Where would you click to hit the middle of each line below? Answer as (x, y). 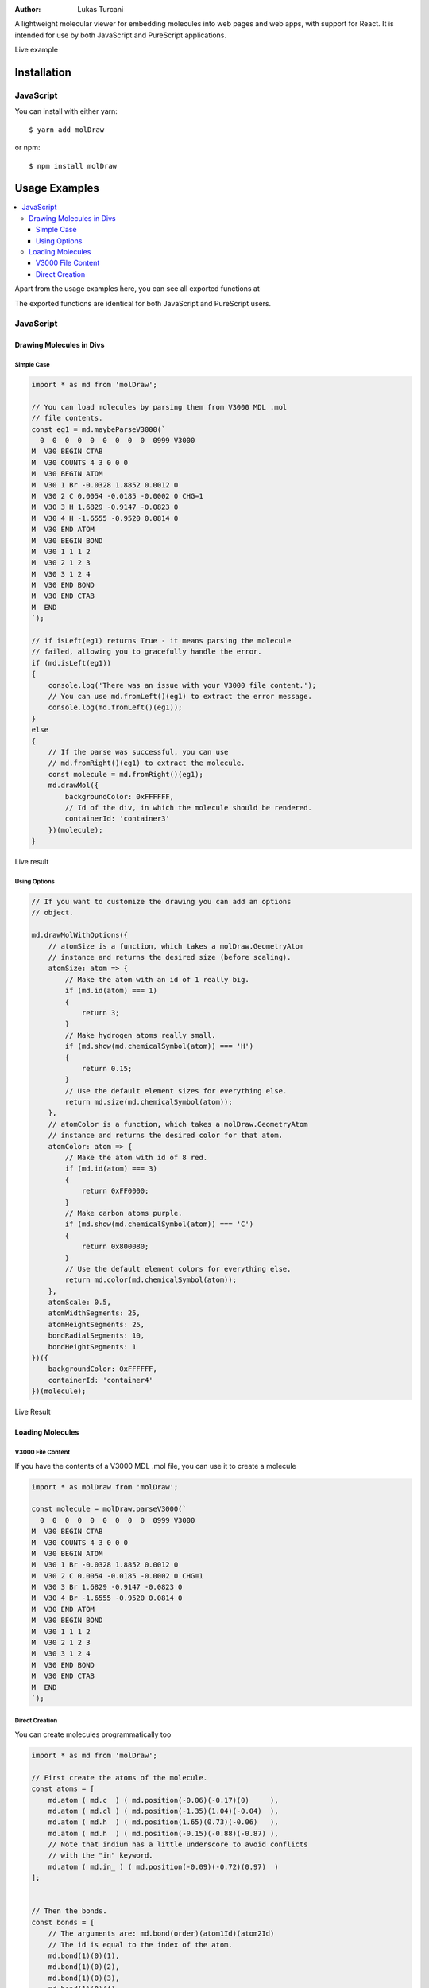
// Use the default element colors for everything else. (178, 1269)
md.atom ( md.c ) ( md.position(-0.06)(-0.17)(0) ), (163, 1800)
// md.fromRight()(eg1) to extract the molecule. (147, 763)
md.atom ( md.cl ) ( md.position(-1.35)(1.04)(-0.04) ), (163, 1811)
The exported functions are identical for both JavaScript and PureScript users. (143, 303)
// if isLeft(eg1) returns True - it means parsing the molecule (161, 641)
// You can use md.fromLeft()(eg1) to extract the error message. (180, 696)
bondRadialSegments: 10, (97, 1336)
